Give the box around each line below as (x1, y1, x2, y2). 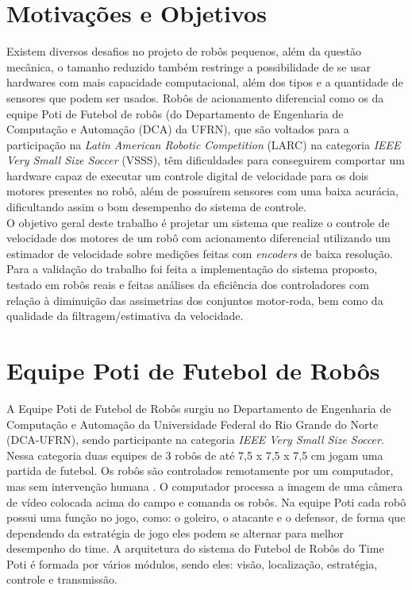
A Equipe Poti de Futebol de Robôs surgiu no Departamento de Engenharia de (6, 399, 391, 416)
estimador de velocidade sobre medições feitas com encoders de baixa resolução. (6, 245, 393, 261)
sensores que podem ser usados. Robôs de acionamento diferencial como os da (6, 89, 384, 106)
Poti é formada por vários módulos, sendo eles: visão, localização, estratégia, (6, 555, 378, 572)
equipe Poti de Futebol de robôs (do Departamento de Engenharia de (6, 105, 344, 121)
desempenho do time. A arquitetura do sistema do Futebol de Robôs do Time (6, 540, 384, 557)
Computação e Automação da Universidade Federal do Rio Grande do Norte (6, 415, 379, 432)
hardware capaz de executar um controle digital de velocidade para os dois (6, 167, 369, 183)
